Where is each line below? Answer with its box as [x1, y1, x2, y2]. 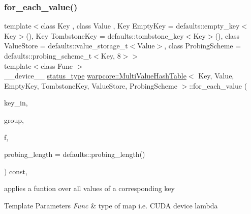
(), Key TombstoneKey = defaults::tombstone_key [26, 30, 184, 41]
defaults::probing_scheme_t [4, 50, 92, 61]
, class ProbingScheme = [164, 40, 241, 51]
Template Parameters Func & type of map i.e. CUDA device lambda [4, 200, 218, 210]
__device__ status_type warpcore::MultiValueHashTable [4, 70, 186, 81]
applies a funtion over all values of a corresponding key [4, 183, 175, 194]
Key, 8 [101, 50, 121, 61]
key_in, [4, 97, 28, 108]
